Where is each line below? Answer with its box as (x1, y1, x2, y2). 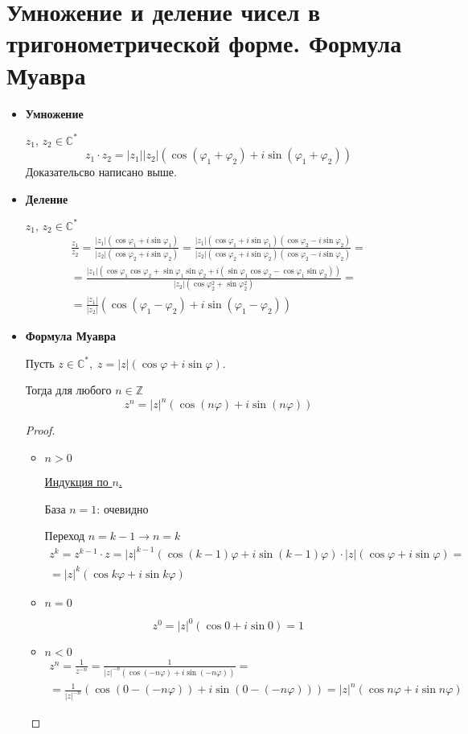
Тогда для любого (25, 381, 112, 398)
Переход (44, 527, 85, 544)
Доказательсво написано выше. (25, 163, 177, 180)
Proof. (25, 422, 55, 439)
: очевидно (96, 500, 149, 517)
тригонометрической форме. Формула (6, 27, 402, 60)
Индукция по (44, 473, 109, 490)
